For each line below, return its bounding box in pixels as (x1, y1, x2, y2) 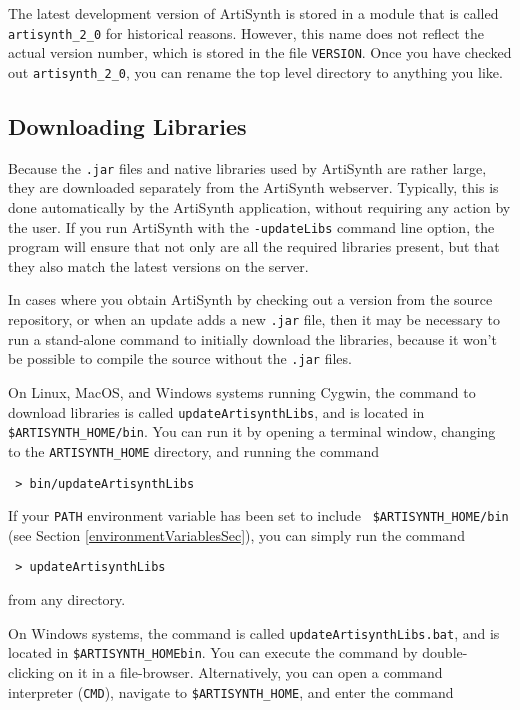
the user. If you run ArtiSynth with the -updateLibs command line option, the (8, 216, 495, 237)
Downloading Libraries (8, 110, 247, 141)
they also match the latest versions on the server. (8, 255, 309, 276)
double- (422, 642, 468, 663)
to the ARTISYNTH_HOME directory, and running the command (8, 440, 380, 461)
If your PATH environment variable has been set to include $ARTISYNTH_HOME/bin (8, 505, 509, 526)
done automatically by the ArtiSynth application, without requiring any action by (8, 197, 511, 218)
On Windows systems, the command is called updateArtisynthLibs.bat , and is (8, 622, 500, 643)
